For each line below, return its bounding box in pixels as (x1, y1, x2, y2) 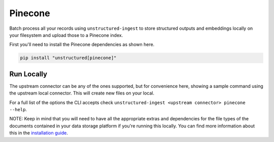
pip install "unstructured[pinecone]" (20, 55, 117, 61)
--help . (9, 106, 27, 112)
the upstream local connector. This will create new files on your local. (9, 90, 155, 96)
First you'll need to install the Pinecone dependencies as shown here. (9, 41, 155, 48)
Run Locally (9, 70, 48, 78)
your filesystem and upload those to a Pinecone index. (9, 32, 123, 38)
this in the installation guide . (9, 130, 68, 136)
